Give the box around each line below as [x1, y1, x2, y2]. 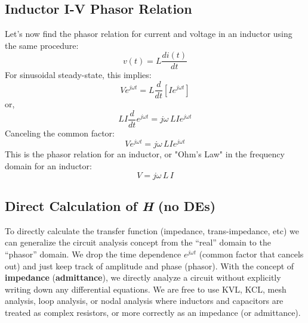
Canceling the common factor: [5, 126, 115, 139]
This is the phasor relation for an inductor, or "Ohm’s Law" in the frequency [5, 148, 285, 160]
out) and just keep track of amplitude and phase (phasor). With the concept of [5, 259, 294, 272]
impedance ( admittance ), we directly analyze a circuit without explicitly [5, 271, 281, 284]
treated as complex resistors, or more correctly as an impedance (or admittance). [5, 306, 301, 318]
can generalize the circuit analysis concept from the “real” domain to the [5, 236, 271, 249]
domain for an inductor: [5, 160, 92, 172]
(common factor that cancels [199, 248, 304, 260]
